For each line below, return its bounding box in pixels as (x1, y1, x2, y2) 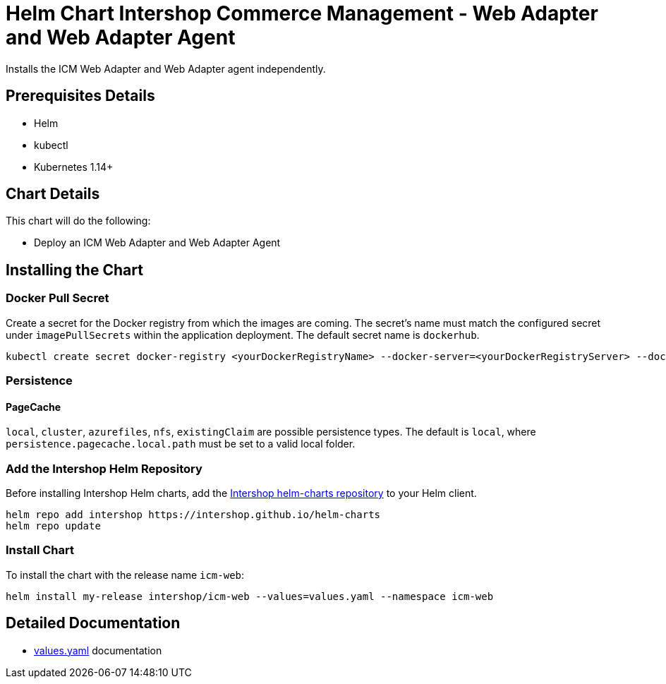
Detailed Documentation (6, 614, 181, 632)
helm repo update (6, 520, 101, 532)
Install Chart (6, 543, 75, 558)
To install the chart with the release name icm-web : (6, 568, 245, 581)
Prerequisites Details (6, 87, 155, 105)
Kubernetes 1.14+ (34, 160, 114, 173)
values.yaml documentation (34, 644, 162, 656)
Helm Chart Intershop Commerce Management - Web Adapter (6, 1, 598, 25)
